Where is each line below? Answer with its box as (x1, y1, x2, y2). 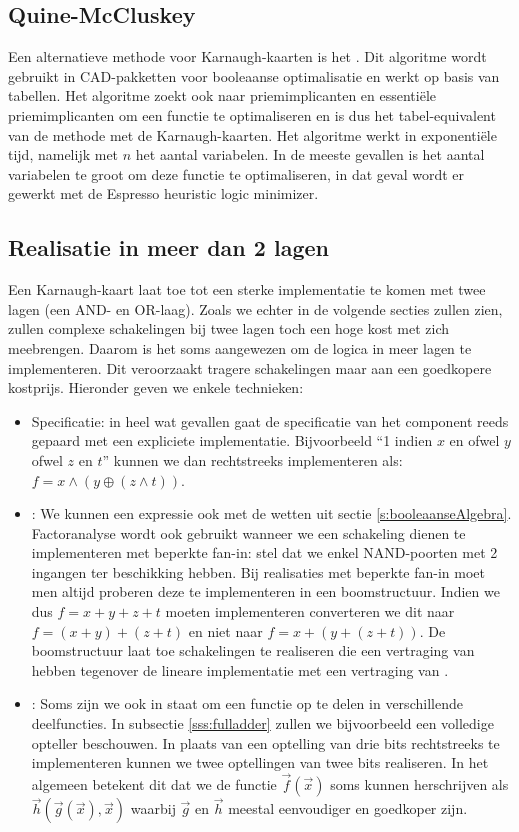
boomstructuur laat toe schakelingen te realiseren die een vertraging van (31, 640, 475, 661)
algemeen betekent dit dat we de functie (31, 774, 277, 795)
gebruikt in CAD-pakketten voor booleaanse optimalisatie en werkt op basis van (8, 65, 500, 86)
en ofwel (449, 430, 500, 451)
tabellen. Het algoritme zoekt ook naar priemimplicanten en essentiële (8, 85, 437, 106)
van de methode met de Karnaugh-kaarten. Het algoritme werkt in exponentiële (8, 124, 497, 145)
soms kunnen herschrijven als (330, 774, 509, 795)
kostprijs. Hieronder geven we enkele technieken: (8, 377, 304, 398)
